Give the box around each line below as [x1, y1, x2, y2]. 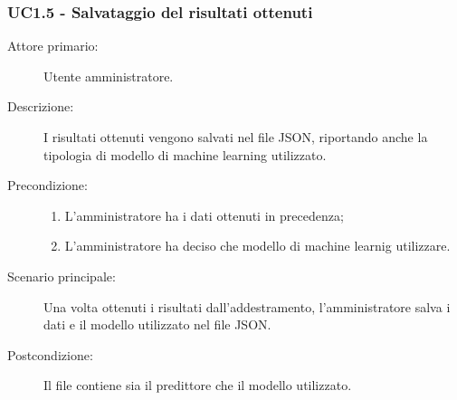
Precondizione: [7, 176, 88, 195]
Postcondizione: [7, 345, 93, 364]
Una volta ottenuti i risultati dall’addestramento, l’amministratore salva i [43, 297, 451, 316]
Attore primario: [7, 36, 99, 55]
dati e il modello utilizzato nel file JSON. [43, 315, 271, 334]
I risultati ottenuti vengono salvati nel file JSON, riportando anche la [43, 128, 428, 146]
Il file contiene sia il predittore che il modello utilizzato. [43, 376, 352, 395]
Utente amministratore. [43, 66, 174, 85]
